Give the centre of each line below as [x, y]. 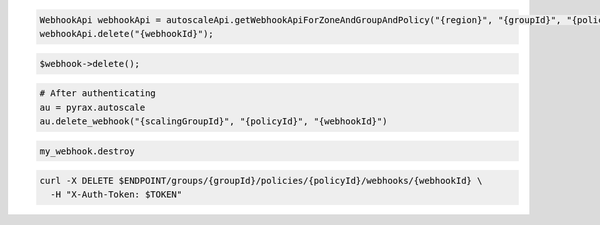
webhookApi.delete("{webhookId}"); [126, 33]
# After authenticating [98, 93]
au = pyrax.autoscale [92, 107]
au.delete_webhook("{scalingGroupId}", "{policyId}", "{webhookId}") [213, 121]
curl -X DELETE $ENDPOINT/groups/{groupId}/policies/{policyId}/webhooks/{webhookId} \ [261, 181]
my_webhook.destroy [87, 151]
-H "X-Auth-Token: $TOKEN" [116, 194]
